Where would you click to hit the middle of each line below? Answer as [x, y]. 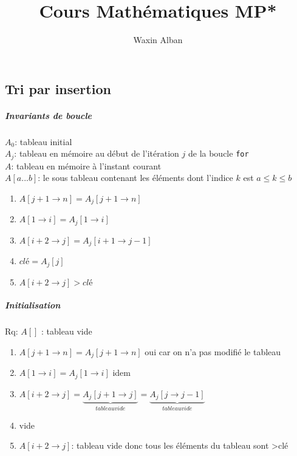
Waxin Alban [158, 40]
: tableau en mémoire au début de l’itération [97, 153]
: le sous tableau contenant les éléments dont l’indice [135, 178]
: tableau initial [43, 141]
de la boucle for [218, 153]
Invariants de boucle [48, 115]
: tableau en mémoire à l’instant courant [86, 165]
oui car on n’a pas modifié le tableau [213, 351]
